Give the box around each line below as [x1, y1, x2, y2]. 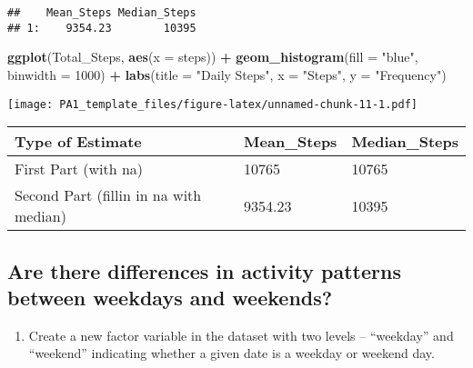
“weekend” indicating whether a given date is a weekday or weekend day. [28, 343, 435, 363]
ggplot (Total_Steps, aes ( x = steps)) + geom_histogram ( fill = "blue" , [7, 47, 418, 66]
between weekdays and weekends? [7, 283, 333, 311]
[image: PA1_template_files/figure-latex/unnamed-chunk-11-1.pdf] [7, 97, 418, 111]
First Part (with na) [15, 158, 144, 180]
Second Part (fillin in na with [15, 184, 202, 206]
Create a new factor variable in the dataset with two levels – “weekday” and [28, 325, 454, 344]
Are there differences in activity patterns [7, 256, 401, 284]
